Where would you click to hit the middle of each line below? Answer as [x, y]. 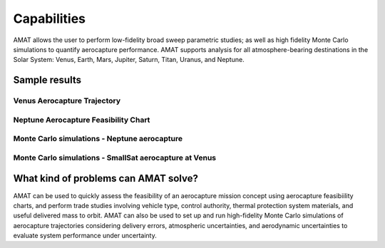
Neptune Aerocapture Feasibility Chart [82, 120]
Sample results [47, 80]
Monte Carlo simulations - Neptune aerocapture [98, 139]
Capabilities [49, 19]
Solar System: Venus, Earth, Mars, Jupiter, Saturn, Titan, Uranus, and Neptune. [129, 60]
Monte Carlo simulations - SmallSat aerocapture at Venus [115, 157]
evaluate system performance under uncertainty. [85, 236]
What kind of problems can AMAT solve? [106, 179]
